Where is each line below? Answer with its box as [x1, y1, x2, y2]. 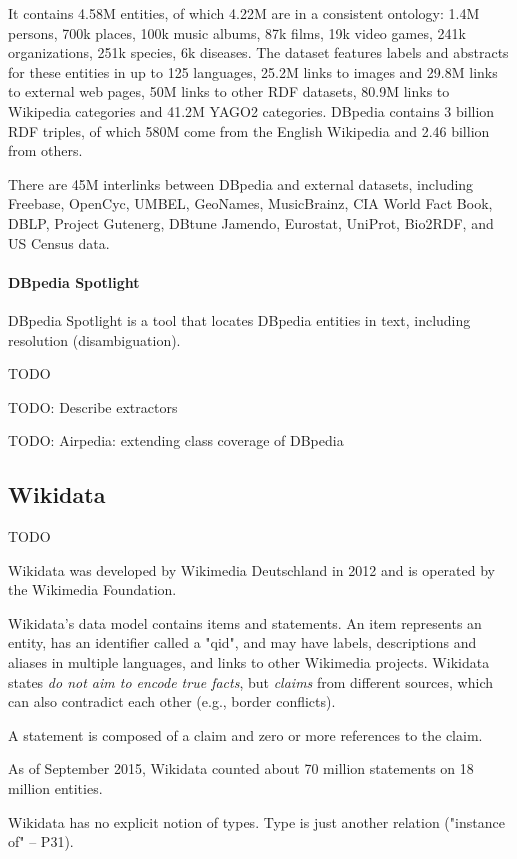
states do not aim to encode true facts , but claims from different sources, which [8, 671, 494, 692]
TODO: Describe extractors [8, 396, 178, 417]
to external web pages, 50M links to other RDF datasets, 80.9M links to [8, 81, 450, 102]
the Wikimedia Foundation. [8, 579, 177, 600]
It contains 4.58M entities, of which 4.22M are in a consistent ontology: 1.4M [8, 3, 480, 23]
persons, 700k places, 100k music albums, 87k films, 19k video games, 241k [8, 22, 466, 43]
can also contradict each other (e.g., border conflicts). [8, 691, 336, 712]
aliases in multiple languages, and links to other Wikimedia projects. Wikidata [8, 652, 490, 673]
